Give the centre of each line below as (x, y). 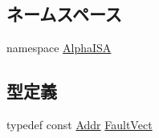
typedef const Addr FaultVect (79, 124)
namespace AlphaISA (59, 48)
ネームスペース (64, 14)
